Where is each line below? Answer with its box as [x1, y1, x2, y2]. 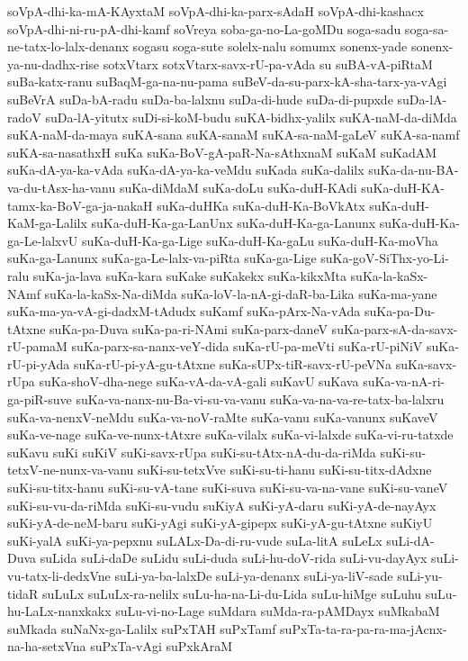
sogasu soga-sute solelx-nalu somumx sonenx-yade [132, 37, 408, 56]
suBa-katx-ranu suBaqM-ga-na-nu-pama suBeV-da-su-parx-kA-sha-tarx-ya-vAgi [7, 72, 447, 91]
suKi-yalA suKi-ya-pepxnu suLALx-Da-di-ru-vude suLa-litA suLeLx [7, 530, 382, 549]
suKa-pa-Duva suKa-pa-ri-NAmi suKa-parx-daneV [49, 319, 328, 338]
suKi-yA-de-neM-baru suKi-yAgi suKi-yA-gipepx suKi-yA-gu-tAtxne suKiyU [7, 513, 433, 532]
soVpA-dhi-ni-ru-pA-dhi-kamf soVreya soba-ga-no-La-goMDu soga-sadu [7, 19, 401, 38]
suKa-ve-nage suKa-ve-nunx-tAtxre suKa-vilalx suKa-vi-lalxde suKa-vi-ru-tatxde [7, 425, 454, 444]
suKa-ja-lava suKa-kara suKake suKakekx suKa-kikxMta [32, 266, 346, 285]
